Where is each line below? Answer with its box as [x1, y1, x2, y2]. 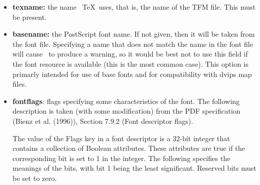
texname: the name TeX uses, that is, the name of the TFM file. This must [12, 2, 256, 12]
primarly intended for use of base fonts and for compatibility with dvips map [12, 68, 252, 79]
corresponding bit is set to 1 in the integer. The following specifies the [12, 152, 231, 163]
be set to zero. [12, 172, 57, 183]
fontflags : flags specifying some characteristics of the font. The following [12, 95, 240, 106]
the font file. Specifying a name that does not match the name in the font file [12, 38, 253, 49]
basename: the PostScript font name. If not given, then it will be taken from [12, 29, 255, 39]
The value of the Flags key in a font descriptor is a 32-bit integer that [12, 133, 230, 143]
